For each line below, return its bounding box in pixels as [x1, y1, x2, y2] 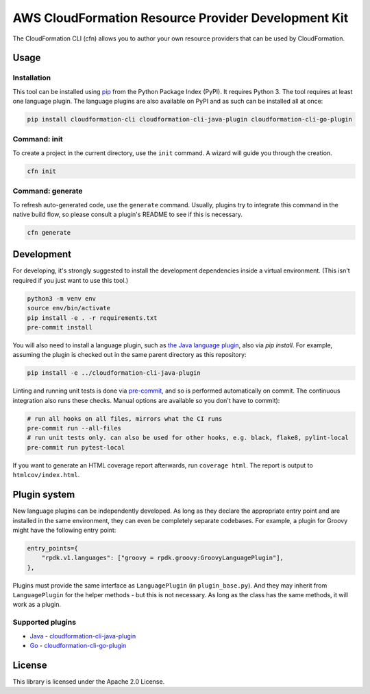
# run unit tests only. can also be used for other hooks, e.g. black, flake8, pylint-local [27, 434, 349, 442]
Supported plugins [12, 618, 77, 627]
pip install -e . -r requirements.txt [27, 314, 158, 322]
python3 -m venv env [27, 294, 96, 302]
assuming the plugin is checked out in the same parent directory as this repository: [12, 351, 247, 359]
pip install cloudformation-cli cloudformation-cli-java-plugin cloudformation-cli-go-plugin [27, 115, 353, 124]
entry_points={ [27, 544, 78, 552]
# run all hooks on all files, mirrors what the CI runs [27, 415, 223, 422]
